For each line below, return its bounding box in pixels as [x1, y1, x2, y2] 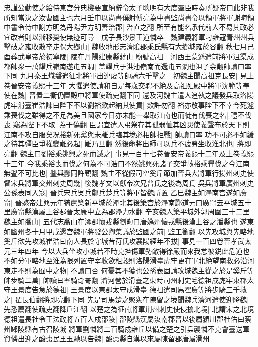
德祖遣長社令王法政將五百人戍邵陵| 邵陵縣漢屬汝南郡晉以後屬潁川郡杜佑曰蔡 [4, 314, 252, 324]
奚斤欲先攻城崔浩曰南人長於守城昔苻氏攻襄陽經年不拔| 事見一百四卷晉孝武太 [4, 236, 252, 246]
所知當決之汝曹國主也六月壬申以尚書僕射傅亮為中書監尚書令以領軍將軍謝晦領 [4, 12, 254, 22]
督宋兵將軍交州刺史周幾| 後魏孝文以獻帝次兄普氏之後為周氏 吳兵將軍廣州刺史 [4, 177, 254, 188]
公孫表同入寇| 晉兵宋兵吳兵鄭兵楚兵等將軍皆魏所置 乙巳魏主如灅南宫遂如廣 [4, 187, 247, 198]
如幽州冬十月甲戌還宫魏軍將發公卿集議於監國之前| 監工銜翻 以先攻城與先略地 [4, 226, 254, 236]
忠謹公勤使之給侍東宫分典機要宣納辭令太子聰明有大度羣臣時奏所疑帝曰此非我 [4, 2, 254, 12]
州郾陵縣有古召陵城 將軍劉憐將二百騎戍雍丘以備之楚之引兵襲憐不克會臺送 [4, 323, 243, 334]
